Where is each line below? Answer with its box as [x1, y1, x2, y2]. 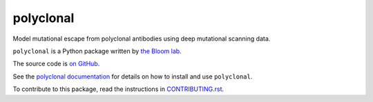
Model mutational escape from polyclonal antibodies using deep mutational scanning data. [12, 34, 271, 43]
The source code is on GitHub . [12, 59, 100, 68]
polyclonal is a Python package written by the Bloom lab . [12, 47, 182, 55]
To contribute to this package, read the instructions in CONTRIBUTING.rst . [12, 85, 224, 93]
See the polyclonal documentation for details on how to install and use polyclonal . [12, 72, 253, 81]
